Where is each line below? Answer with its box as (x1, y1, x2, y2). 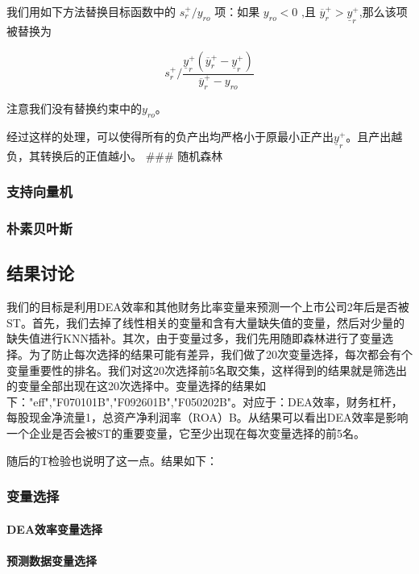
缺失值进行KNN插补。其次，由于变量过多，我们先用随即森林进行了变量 (6, 330, 382, 347)
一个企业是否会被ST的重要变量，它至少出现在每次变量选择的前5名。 (6, 425, 365, 442)
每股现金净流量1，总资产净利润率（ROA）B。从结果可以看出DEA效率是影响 (6, 409, 409, 426)
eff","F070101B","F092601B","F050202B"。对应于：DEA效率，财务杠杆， (33, 393, 403, 410)
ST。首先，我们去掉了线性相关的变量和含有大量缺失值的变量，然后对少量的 (6, 314, 404, 331)
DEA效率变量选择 (6, 520, 103, 537)
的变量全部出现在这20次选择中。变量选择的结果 (6, 377, 255, 394)
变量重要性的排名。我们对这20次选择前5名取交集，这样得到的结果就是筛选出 (6, 361, 407, 378)
